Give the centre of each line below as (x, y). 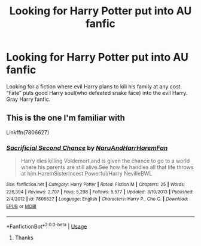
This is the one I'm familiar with (66, 118)
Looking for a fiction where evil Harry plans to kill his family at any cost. (94, 86)
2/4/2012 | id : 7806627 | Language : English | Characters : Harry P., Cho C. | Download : (97, 199)
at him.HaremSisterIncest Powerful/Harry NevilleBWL (86, 174)
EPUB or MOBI (22, 207)
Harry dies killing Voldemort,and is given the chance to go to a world (105, 161)
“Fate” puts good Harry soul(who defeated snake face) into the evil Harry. (97, 93)
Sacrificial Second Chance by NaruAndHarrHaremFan (87, 147)
